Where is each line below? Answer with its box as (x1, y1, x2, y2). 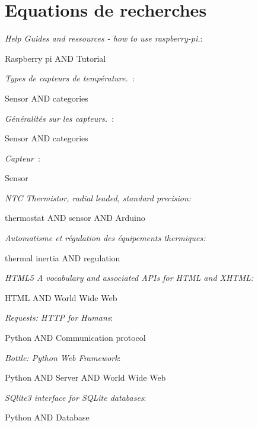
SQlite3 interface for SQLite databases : (5, 391, 146, 403)
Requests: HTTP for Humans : (5, 311, 113, 324)
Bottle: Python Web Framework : (5, 351, 121, 363)
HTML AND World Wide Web (5, 291, 117, 303)
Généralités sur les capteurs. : (5, 112, 114, 124)
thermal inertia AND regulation (5, 251, 120, 264)
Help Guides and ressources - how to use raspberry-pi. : (5, 32, 203, 45)
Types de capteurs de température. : (5, 72, 135, 84)
